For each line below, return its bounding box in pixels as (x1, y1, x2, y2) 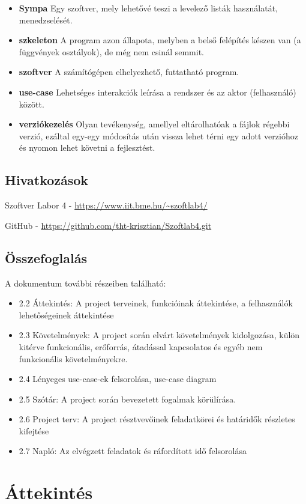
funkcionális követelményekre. (19, 352, 128, 365)
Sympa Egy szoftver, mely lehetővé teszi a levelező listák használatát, (19, 2, 278, 14)
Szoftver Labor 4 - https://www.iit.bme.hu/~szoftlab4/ (5, 199, 208, 211)
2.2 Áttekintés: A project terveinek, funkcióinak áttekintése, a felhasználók (19, 297, 293, 309)
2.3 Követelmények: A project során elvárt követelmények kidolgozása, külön (19, 329, 300, 341)
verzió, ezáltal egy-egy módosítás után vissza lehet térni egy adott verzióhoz (19, 129, 298, 142)
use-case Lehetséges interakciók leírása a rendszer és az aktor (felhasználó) (19, 85, 296, 98)
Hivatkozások (5, 171, 89, 189)
